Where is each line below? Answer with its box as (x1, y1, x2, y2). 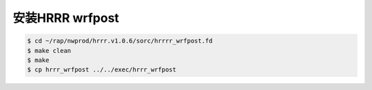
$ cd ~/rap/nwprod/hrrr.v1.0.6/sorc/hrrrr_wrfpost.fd (27, 37, 213, 45)
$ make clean (27, 47, 72, 54)
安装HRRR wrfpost (12, 10, 120, 25)
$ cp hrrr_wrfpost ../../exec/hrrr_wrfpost (27, 66, 177, 74)
